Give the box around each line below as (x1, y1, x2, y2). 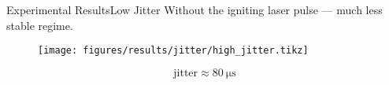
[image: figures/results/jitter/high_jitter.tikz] (38, 45, 309, 57)
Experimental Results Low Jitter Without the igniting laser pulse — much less (6, 2, 383, 17)
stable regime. (6, 17, 73, 33)
